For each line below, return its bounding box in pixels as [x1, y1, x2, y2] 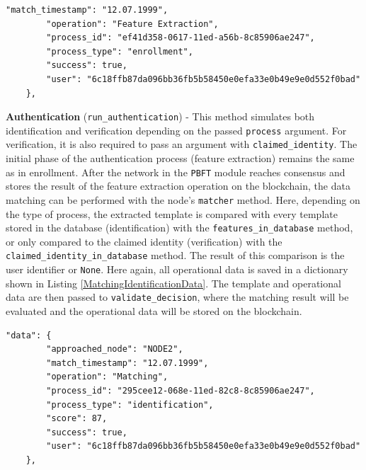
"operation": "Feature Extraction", [46, 18, 219, 29]
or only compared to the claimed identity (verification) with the [6, 234, 282, 248]
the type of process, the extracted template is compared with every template [6, 206, 338, 221]
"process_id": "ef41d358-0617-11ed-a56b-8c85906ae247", [46, 33, 315, 43]
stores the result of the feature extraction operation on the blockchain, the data [6, 178, 350, 193]
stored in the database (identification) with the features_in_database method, [6, 220, 353, 235]
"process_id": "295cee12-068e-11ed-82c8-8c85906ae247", [46, 386, 315, 396]
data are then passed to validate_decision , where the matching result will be [6, 290, 349, 304]
